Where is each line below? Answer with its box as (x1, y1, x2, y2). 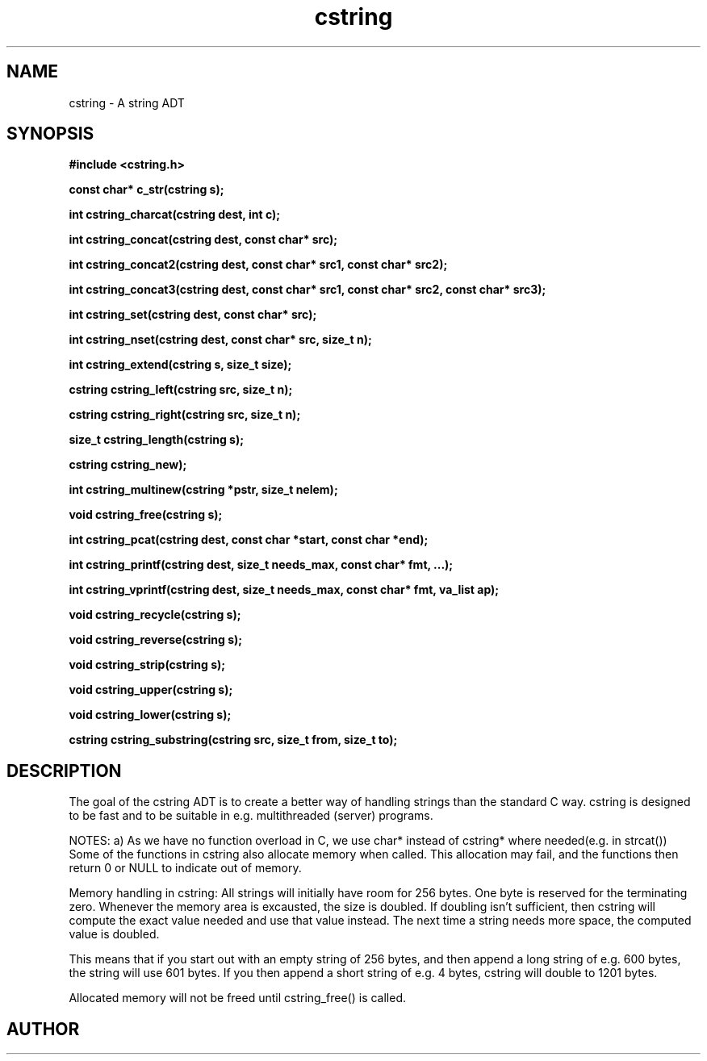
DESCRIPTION (6, 760, 122, 781)
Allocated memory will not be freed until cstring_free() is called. (69, 991, 407, 1005)
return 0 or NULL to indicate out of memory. (69, 861, 302, 875)
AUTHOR (6, 1018, 80, 1039)
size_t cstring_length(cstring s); (69, 432, 245, 447)
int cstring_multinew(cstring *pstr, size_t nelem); (69, 482, 338, 497)
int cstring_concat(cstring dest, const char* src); (69, 232, 338, 247)
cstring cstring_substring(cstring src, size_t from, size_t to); (69, 733, 398, 747)
